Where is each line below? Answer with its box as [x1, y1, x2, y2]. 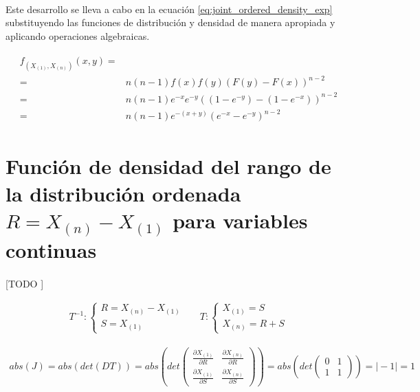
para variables [173, 206, 308, 234]
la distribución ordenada [5, 179, 241, 207]
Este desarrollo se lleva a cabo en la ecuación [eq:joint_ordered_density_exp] [5, 1, 333, 16]
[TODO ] [5, 276, 44, 290]
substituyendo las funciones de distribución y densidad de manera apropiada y [5, 15, 335, 30]
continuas [5, 235, 97, 263]
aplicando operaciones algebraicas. [5, 28, 150, 43]
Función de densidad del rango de [5, 152, 331, 180]
